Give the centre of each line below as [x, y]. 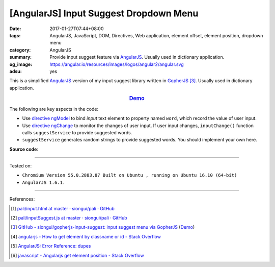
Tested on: [21, 166]
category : [20, 50]
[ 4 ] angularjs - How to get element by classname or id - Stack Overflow [86, 236]
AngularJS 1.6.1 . [43, 182]
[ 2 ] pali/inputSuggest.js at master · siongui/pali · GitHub [69, 218]
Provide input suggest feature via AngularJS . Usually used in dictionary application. [137, 57]
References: [22, 199]
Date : [15, 29]
